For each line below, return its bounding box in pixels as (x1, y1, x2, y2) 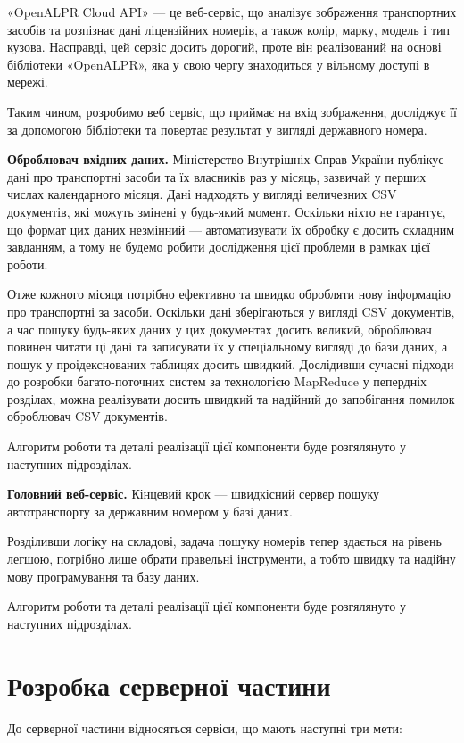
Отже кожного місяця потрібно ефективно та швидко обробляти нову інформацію (7, 285, 452, 303)
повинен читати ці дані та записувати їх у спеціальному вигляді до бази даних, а (7, 337, 448, 356)
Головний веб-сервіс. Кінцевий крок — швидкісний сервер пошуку (7, 484, 379, 503)
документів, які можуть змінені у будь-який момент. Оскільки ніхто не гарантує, (7, 202, 446, 220)
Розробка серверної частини (7, 666, 331, 703)
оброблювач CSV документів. (7, 407, 168, 425)
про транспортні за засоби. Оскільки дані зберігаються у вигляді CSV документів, (7, 301, 455, 320)
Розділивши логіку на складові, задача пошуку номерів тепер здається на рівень (7, 532, 442, 550)
